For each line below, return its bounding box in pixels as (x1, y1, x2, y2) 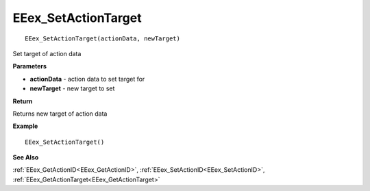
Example (12, 122, 38, 130)
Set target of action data (12, 49, 82, 58)
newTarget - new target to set (29, 84, 115, 92)
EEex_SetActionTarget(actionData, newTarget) (25, 34, 181, 42)
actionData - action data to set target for (29, 75, 145, 83)
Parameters (12, 62, 47, 71)
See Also (12, 153, 39, 162)
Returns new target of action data (12, 110, 108, 118)
